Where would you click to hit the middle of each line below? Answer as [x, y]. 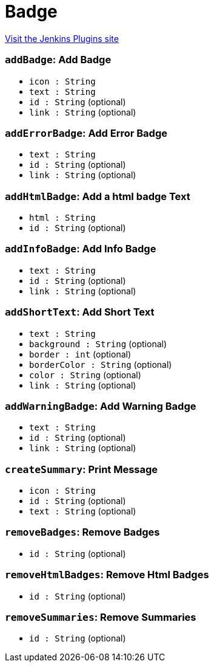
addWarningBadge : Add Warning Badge [101, 406]
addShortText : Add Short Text [80, 312]
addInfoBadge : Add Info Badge [81, 249]
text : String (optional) [83, 511]
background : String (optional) [98, 344]
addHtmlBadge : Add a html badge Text [98, 196]
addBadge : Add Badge [58, 60]
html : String [62, 218]
